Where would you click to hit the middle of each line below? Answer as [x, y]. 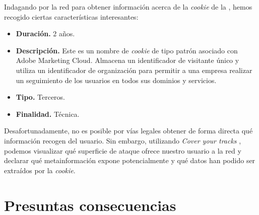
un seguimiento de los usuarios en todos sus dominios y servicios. [116, 80]
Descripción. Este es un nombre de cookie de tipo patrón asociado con [127, 50]
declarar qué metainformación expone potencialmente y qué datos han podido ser [130, 160]
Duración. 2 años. [45, 33]
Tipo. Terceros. [41, 97]
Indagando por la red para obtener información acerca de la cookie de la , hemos [128, 7]
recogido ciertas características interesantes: [71, 16]
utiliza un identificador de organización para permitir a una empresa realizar [134, 70]
